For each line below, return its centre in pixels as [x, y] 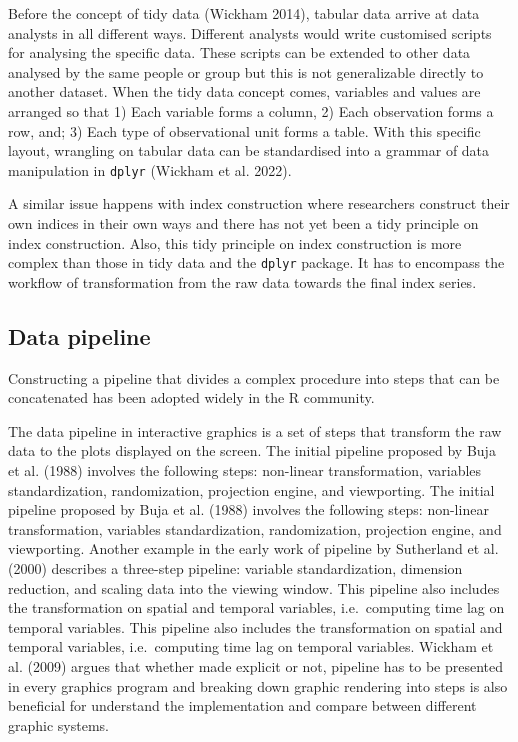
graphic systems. [58, 724]
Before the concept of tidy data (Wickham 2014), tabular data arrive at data [244, 13]
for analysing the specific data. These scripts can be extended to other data [239, 52]
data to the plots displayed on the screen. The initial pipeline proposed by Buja [252, 450]
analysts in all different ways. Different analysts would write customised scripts [250, 32]
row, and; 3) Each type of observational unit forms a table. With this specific [244, 130]
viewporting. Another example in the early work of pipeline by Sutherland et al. [253, 548]
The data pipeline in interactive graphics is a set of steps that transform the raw [255, 430]
